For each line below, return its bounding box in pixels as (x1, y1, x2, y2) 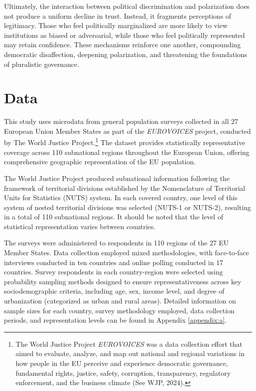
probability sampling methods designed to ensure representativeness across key (4, 276, 241, 286)
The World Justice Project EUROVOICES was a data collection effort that (15, 338, 243, 349)
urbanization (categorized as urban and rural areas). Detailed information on (4, 296, 236, 306)
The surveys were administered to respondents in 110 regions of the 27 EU (4, 238, 229, 248)
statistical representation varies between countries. (4, 221, 156, 231)
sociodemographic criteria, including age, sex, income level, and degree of (4, 286, 224, 296)
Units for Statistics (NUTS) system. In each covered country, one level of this (4, 192, 238, 203)
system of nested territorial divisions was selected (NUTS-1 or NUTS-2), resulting (4, 202, 251, 212)
